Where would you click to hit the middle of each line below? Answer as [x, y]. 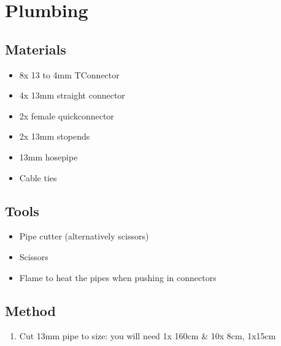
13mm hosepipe [48, 156]
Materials [36, 49]
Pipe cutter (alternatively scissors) [84, 236]
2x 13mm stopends [55, 136]
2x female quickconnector [67, 115]
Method [30, 310]
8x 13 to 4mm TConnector [69, 74]
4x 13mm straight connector [72, 95]
